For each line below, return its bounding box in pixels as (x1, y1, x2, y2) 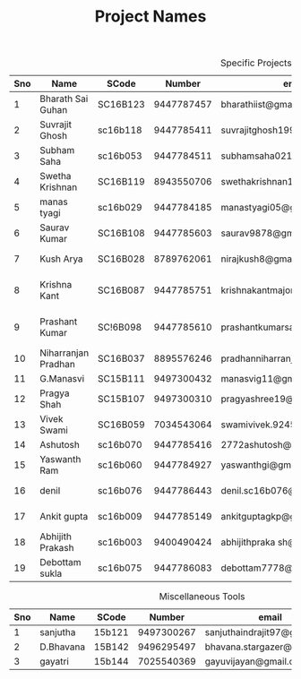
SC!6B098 (97, 321, 142, 333)
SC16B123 (97, 99, 145, 111)
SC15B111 (97, 373, 145, 385)
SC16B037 (97, 352, 145, 365)
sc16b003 (97, 536, 142, 548)
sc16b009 (97, 511, 142, 523)
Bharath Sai (39, 92, 89, 105)
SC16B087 (97, 284, 145, 297)
